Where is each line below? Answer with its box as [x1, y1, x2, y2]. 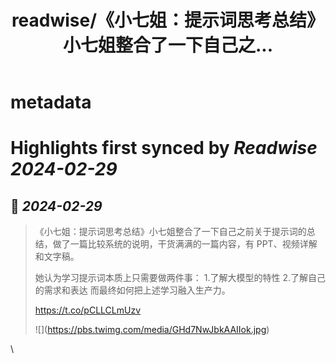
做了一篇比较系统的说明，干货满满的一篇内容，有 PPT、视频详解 [52, 238, 318, 250]
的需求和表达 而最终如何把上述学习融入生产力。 [34, 284, 231, 296]
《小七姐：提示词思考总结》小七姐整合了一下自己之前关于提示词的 [34, 226, 307, 238]
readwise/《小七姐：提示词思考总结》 [11, 9, 325, 32]
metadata [10, 91, 92, 114]
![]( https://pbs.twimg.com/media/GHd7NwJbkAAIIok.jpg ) [34, 324, 270, 336]
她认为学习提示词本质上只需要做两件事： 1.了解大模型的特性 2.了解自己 [34, 272, 326, 284]
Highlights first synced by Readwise [10, 137, 318, 160]
